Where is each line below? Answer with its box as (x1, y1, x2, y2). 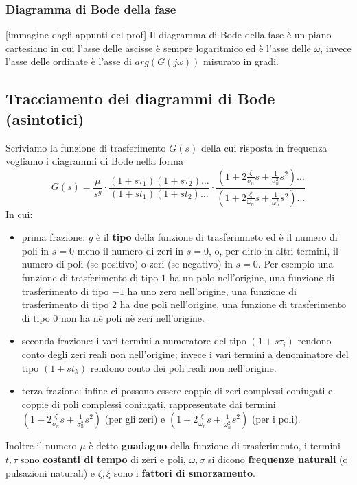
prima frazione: (21, 230, 86, 244)
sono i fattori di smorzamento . (113, 465, 255, 480)
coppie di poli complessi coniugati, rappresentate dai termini (21, 397, 276, 411)
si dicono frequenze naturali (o (208, 451, 348, 466)
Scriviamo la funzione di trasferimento (5, 140, 166, 154)
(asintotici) (5, 108, 84, 129)
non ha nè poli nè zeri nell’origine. (60, 310, 205, 324)
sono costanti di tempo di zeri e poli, (21, 451, 186, 466)
